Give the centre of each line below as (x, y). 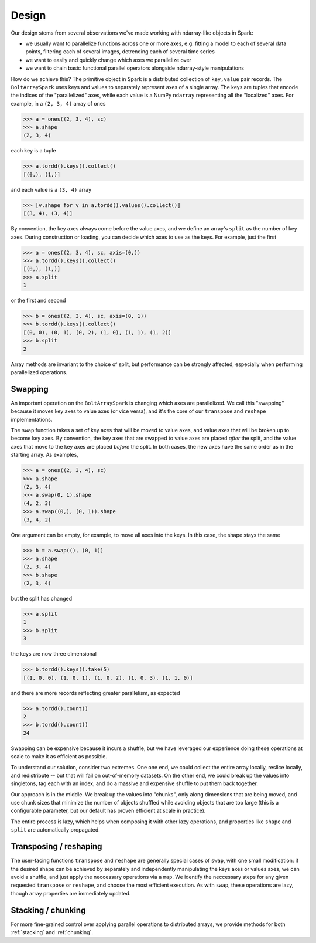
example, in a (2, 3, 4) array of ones (58, 103)
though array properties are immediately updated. (71, 893)
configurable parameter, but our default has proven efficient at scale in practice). (108, 811)
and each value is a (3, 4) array (51, 189)
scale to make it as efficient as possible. (59, 757)
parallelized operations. (39, 372)
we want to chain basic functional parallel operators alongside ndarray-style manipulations (135, 68)
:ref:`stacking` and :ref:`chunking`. (52, 932)
